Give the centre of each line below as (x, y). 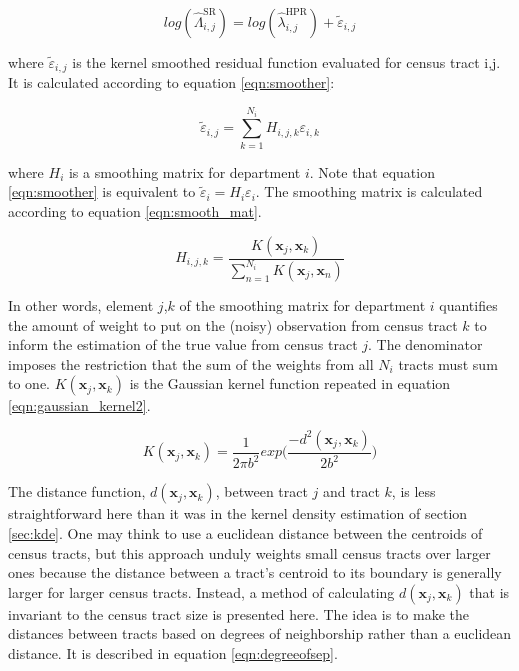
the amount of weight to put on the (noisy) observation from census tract (233, 324)
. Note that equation (372, 171)
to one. (29, 383)
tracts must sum (448, 363)
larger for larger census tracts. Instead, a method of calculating (201, 591)
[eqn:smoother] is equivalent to (102, 191)
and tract (351, 491)
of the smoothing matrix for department (302, 304)
